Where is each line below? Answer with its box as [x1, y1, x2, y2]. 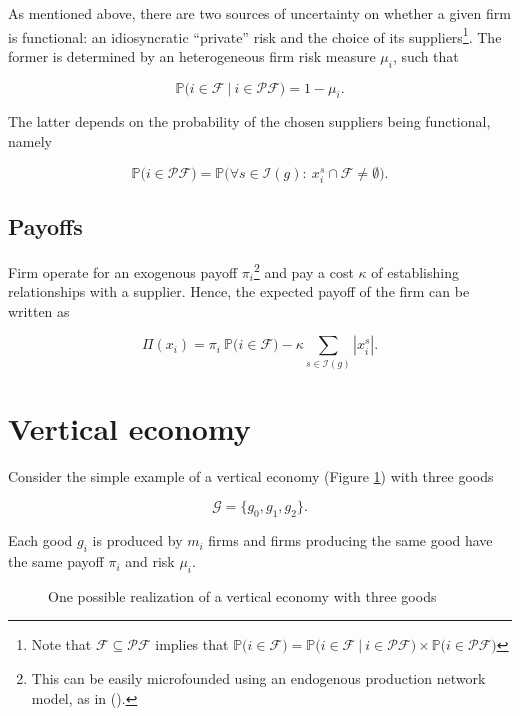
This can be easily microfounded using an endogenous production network [31, 668, 486, 689]
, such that [392, 45, 459, 66]
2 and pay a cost [253, 258, 354, 282]
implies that [155, 634, 229, 655]
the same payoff [8, 551, 104, 572]
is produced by [92, 530, 183, 551]
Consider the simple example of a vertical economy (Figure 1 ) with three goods [8, 465, 494, 486]
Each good [8, 530, 73, 551]
